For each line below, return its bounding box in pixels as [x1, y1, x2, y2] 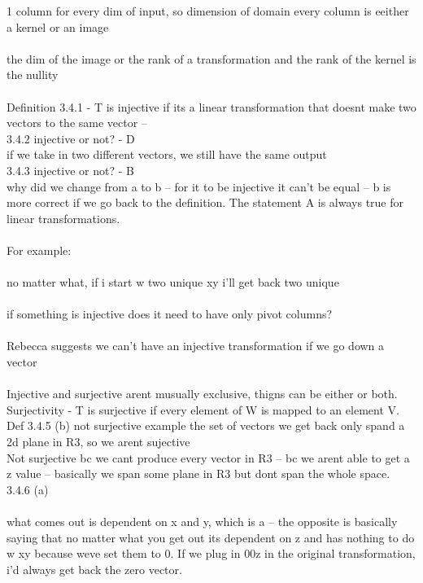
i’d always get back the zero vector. [7, 560, 182, 577]
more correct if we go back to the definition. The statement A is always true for [7, 194, 404, 211]
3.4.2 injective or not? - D [7, 129, 135, 147]
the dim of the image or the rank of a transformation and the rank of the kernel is [7, 50, 416, 67]
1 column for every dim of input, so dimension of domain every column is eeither [7, 2, 409, 19]
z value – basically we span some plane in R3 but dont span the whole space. [7, 465, 390, 482]
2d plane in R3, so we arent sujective [7, 433, 190, 450]
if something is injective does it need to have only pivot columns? [7, 305, 333, 322]
